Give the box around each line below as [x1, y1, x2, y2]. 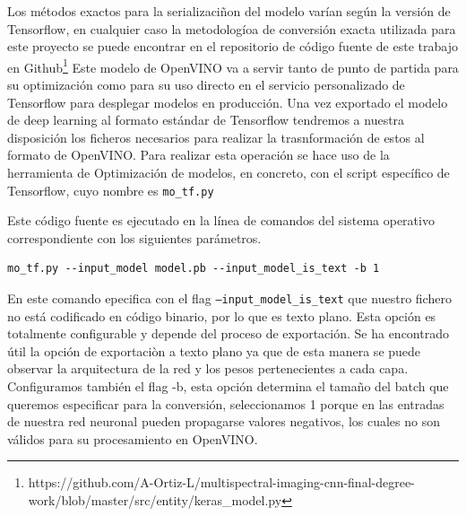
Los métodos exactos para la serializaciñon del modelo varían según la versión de [7, 2, 451, 20]
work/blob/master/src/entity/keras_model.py [28, 491, 282, 510]
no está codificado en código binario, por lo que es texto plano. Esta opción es [7, 306, 436, 325]
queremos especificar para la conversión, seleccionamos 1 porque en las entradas [7, 394, 444, 413]
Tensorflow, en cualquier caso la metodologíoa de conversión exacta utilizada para [7, 19, 456, 38]
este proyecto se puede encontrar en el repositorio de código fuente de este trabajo [7, 37, 458, 56]
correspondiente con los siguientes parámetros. [7, 228, 262, 247]
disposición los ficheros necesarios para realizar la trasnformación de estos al [7, 127, 425, 146]
